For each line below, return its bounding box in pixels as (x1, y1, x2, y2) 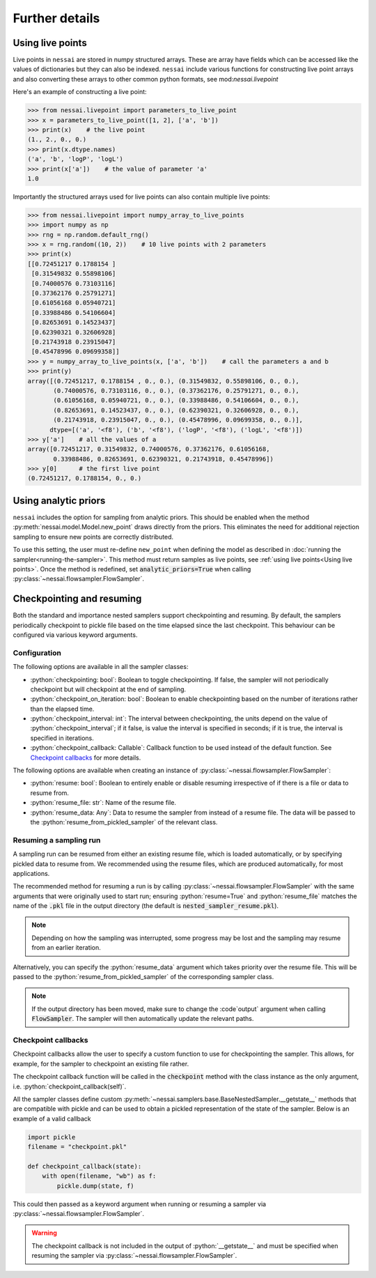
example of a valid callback (13, 1114, 91, 1123)
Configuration (13, 648, 62, 658)
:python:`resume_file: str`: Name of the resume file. (30, 799, 177, 807)
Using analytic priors (13, 495, 106, 507)
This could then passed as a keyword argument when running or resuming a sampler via (13, 1199, 267, 1208)
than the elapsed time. (30, 705, 95, 713)
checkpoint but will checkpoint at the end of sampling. (30, 685, 187, 693)
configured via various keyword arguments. (13, 631, 138, 639)
